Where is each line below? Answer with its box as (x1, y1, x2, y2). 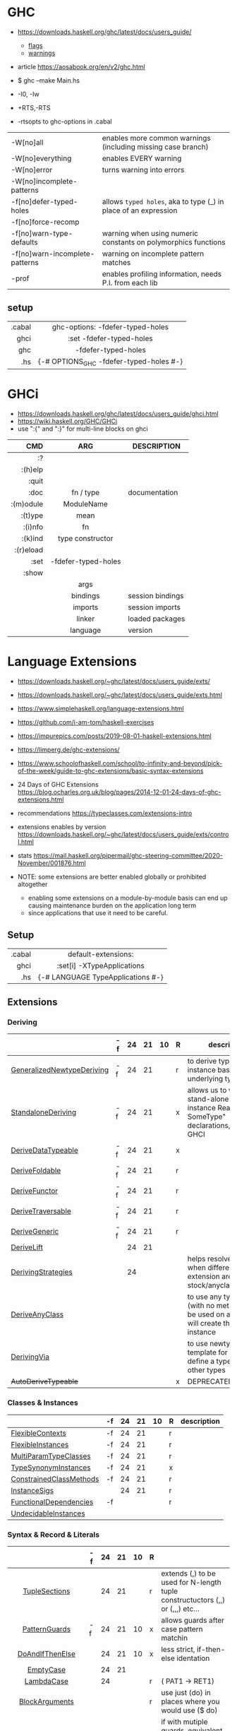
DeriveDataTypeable (11, 1146, 79, 1155)
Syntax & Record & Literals (7, 1530, 100, 1540)
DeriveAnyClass (11, 1309, 64, 1319)
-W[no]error (11, 165, 53, 174)
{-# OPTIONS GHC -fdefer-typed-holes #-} (37, 356, 183, 367)
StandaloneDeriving (11, 1107, 77, 1117)
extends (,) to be (161, 1569, 217, 1578)
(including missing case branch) (102, 142, 209, 152)
